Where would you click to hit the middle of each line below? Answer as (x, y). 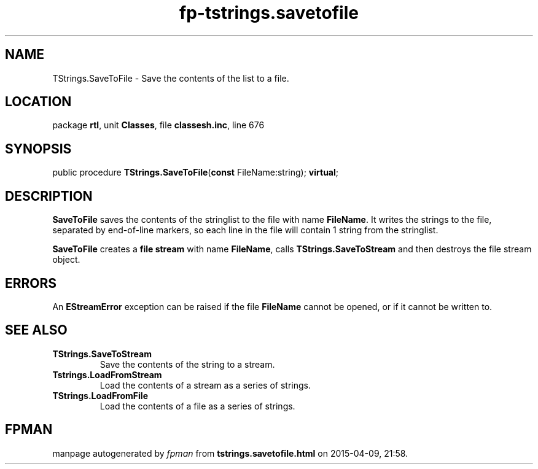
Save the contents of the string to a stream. (187, 364)
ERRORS (31, 283)
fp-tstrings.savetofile (269, 13)
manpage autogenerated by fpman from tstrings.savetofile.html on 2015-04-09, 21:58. (230, 453)
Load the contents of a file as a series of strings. (197, 406)
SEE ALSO (36, 330)
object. (66, 260)
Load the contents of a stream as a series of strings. (205, 385)
